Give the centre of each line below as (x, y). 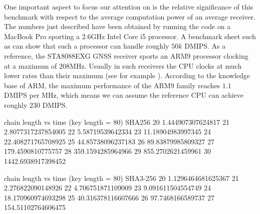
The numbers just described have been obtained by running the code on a (117, 26)
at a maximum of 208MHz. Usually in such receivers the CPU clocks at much (123, 65)
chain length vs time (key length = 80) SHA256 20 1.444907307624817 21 (117, 122)
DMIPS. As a (205, 46)
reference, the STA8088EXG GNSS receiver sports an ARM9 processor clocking (126, 55)
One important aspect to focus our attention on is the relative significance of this (129, 7)
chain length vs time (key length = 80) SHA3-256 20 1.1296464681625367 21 (121, 178)
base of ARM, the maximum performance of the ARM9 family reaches (112, 85)
